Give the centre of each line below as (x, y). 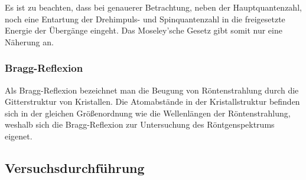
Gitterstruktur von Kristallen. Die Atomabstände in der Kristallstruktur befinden (152, 101)
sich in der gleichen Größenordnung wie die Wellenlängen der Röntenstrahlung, (148, 113)
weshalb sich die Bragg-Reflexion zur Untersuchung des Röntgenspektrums (140, 124)
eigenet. (19, 136)
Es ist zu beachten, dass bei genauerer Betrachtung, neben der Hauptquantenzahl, (153, 7)
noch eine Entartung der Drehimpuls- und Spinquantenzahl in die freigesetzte (145, 19)
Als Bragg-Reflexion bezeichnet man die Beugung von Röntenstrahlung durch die (152, 90)
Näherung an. (29, 41)
